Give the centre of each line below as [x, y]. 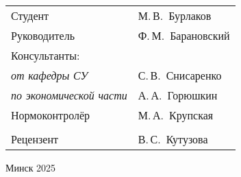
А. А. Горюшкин [178, 95]
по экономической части [69, 95]
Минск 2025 [31, 167]
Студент [30, 15]
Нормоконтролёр [51, 115]
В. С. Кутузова [173, 139]
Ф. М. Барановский [184, 35]
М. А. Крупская [176, 115]
